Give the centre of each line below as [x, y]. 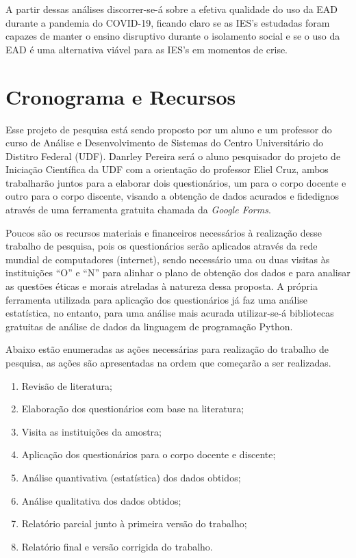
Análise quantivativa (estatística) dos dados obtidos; [131, 477]
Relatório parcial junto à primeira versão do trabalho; [134, 523]
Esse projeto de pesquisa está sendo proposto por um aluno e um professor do [169, 129]
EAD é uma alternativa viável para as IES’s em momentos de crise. [147, 49]
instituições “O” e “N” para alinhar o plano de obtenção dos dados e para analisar [178, 273]
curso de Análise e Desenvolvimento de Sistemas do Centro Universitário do [164, 143]
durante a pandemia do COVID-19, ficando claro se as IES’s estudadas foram [168, 22]
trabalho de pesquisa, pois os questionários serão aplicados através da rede [162, 246]
